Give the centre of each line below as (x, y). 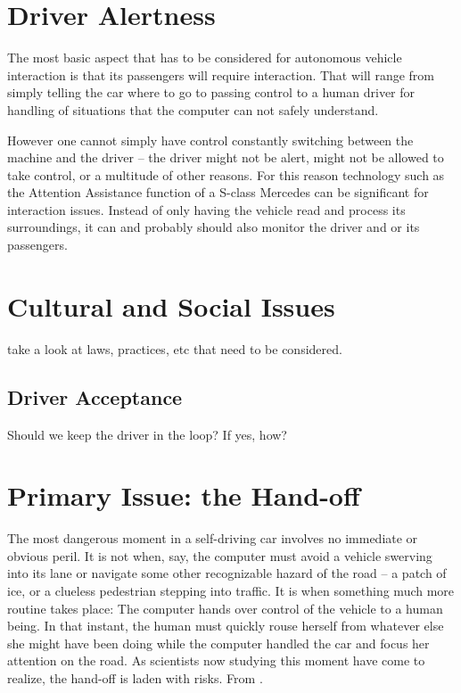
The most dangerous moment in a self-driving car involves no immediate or (213, 538)
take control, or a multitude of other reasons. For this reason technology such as (226, 174)
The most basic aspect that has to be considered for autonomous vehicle (205, 58)
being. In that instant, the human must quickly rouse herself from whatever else (226, 626)
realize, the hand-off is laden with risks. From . (135, 678)
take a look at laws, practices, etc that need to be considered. (175, 348)
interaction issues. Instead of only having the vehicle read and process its (206, 209)
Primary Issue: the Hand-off (184, 495)
